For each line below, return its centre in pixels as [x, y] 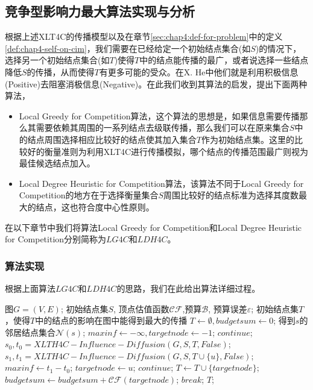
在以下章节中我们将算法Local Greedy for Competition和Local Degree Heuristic [153, 227]
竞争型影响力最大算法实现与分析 [100, 11]
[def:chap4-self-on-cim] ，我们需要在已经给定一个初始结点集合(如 [128, 48]
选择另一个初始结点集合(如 [57, 60]
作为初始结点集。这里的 [248, 139]
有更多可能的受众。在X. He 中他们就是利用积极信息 [199, 71]
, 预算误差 [228, 308]
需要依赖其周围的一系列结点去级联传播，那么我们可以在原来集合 [163, 127]
